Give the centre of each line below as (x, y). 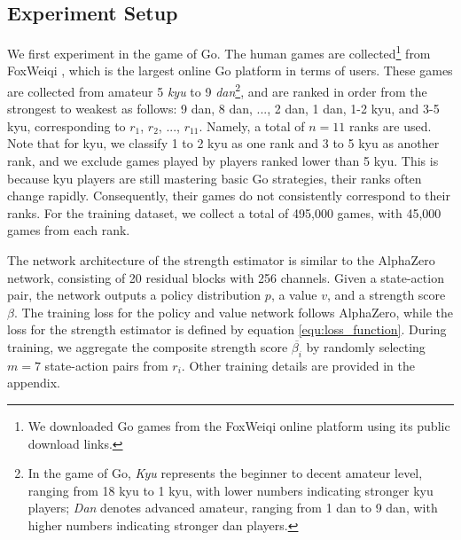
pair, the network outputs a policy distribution (134, 295)
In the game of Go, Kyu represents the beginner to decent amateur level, (225, 473)
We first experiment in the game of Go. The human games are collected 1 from (219, 52)
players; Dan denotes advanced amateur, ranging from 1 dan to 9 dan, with (233, 508)
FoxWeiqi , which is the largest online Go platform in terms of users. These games (230, 70)
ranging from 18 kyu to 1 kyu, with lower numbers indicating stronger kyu (230, 490)
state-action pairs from (106, 365)
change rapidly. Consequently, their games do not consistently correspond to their (229, 196)
